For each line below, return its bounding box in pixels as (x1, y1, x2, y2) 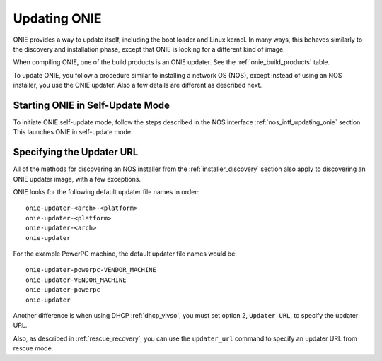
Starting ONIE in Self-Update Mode (13, 99, 170, 111)
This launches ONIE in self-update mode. (13, 128, 133, 136)
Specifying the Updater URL (13, 146, 139, 158)
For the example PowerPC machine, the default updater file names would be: (13, 249, 237, 258)
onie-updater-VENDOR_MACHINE (25, 276, 127, 284)
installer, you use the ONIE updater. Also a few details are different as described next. (13, 81, 262, 90)
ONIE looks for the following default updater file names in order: (13, 188, 199, 196)
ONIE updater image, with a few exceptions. (13, 174, 141, 183)
